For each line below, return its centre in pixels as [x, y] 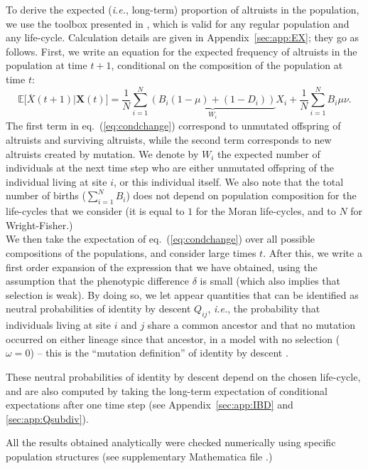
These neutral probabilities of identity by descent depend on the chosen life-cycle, [183, 376]
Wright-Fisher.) [39, 225]
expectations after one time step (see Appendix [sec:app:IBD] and [150, 405]
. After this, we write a [313, 252]
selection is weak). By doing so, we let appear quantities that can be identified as [182, 294]
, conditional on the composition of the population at [227, 65]
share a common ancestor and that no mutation [251, 325]
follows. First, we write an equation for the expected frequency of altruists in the [182, 51]
